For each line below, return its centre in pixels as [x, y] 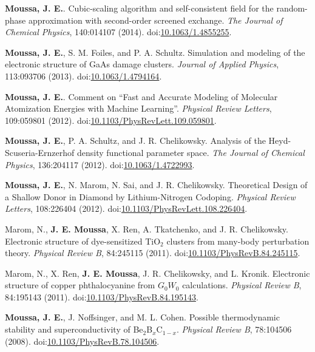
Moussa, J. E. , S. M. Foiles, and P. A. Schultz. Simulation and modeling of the [155, 52]
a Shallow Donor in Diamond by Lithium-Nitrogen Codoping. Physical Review [150, 196]
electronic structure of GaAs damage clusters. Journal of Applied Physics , [142, 64]
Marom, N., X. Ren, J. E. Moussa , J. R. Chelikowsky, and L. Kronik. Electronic [157, 273]
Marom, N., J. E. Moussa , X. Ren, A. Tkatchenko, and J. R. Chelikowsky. [147, 228]
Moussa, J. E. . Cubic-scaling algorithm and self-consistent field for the [139, 8]
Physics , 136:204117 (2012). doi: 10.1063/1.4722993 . [100, 164]
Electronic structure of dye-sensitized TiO [83, 241]
